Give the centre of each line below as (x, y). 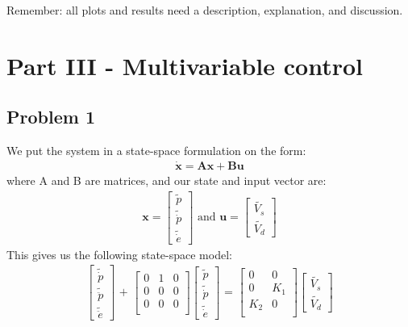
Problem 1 (51, 117)
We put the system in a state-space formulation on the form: (156, 151)
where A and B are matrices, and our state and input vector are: (167, 180)
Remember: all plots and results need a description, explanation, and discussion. (205, 10)
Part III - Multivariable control (185, 65)
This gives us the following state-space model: (119, 254)
